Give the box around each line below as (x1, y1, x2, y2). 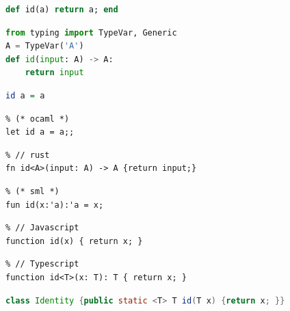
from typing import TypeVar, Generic (5, 27, 177, 38)
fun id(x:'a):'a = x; (5, 200, 104, 210)
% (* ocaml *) (5, 113, 70, 124)
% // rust (5, 150, 50, 160)
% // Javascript (5, 223, 79, 233)
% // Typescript (5, 259, 79, 269)
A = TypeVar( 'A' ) (5, 41, 84, 51)
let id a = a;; (5, 127, 75, 137)
